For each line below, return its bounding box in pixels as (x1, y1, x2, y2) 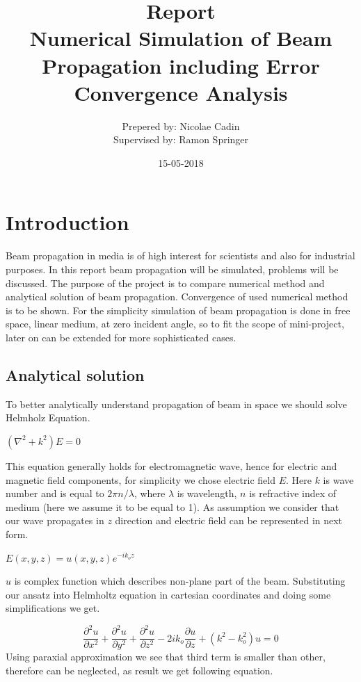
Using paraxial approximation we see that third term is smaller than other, (6, 649, 326, 664)
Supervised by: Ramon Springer (113, 132, 249, 147)
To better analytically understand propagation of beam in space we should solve (6, 396, 347, 411)
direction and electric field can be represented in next (115, 513, 343, 528)
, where (134, 486, 166, 501)
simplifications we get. (6, 601, 100, 615)
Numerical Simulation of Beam (29, 24, 332, 52)
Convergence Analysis (74, 78, 288, 106)
